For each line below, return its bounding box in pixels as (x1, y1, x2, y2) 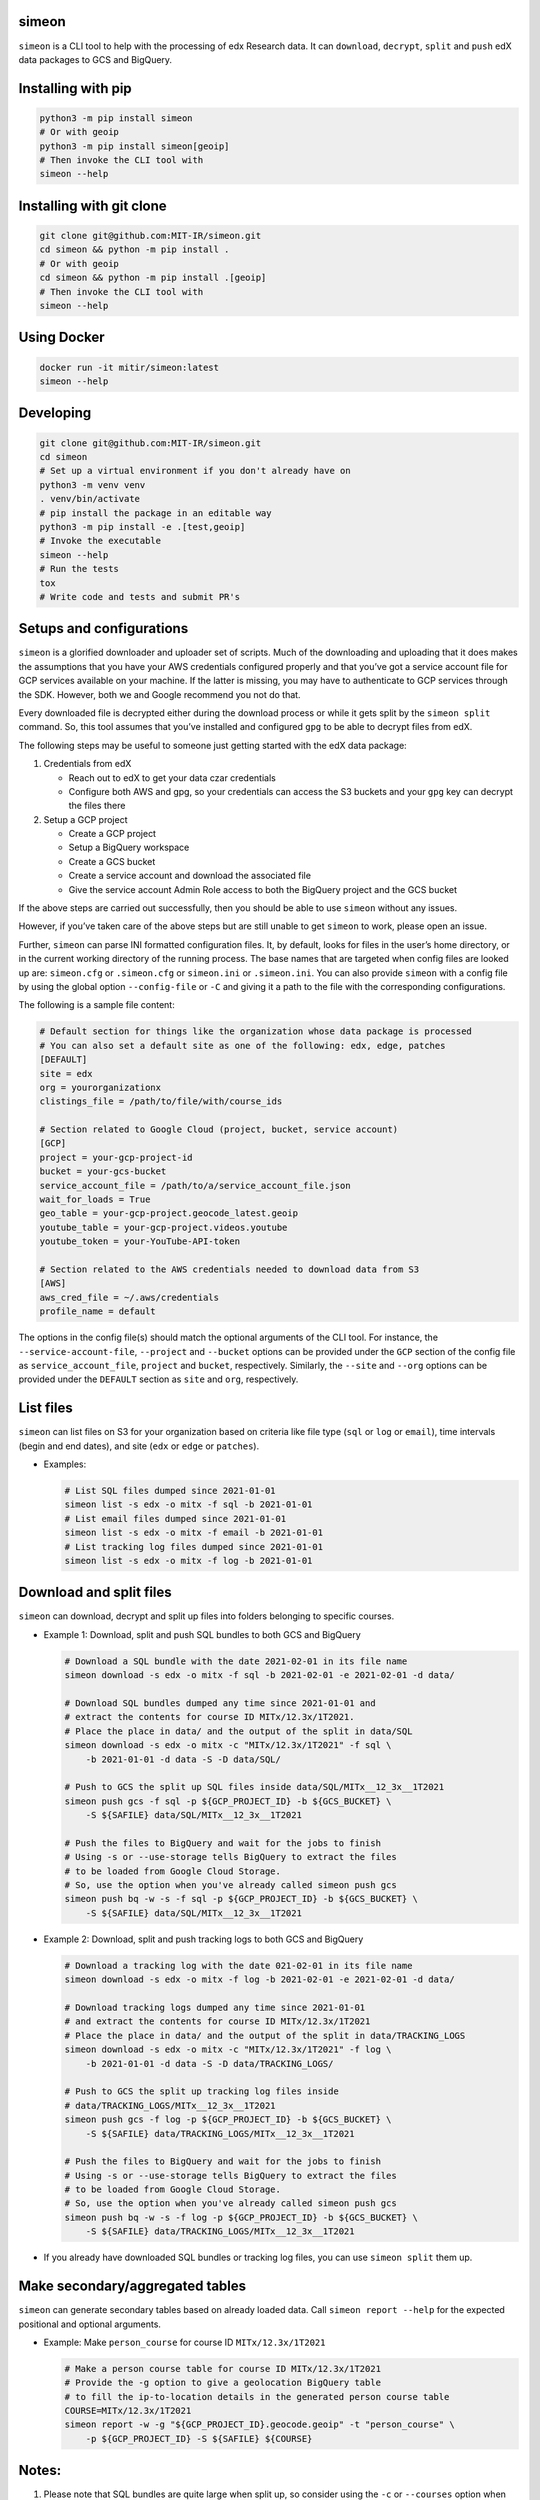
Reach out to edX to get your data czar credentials (68, 771, 277, 784)
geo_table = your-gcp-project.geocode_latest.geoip (39, 1208, 299, 1219)
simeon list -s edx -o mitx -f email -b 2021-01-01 (64, 1527, 324, 1539)
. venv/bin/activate (39, 493, 140, 505)
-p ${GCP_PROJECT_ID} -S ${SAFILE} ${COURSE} (85, 2433, 313, 2444)
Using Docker (18, 329, 105, 346)
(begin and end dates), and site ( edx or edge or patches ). (18, 1440, 260, 1452)
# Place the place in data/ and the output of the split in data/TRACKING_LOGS (64, 2030, 466, 2041)
